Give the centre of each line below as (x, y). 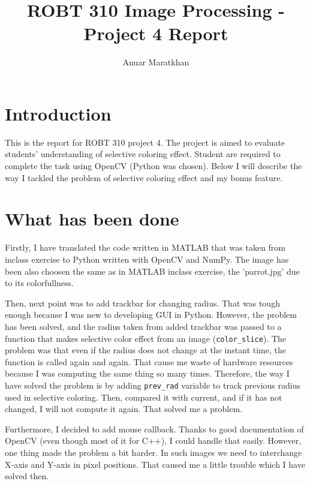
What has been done (92, 219)
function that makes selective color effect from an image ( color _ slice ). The (145, 338)
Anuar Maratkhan (156, 62)
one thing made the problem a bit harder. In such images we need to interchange (154, 452)
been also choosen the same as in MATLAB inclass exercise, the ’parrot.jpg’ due (152, 271)
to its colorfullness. (39, 283)
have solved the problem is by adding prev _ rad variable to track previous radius (153, 385)
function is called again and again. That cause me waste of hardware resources (149, 361)
